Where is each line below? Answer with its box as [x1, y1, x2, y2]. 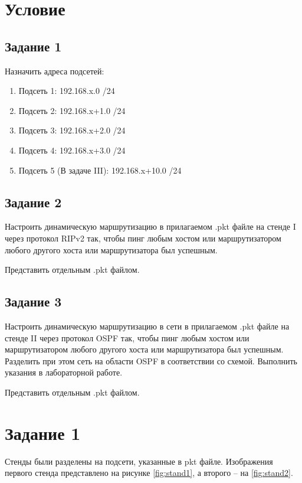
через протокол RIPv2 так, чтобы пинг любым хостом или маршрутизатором [5, 231, 281, 244]
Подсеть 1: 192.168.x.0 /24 [18, 84, 115, 97]
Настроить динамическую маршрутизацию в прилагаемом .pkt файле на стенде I [5, 220, 296, 233]
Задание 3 [5, 292, 62, 311]
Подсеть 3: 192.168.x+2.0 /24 [18, 124, 126, 136]
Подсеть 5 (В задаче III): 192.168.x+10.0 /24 [18, 164, 182, 176]
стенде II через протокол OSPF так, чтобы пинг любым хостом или [5, 331, 250, 344]
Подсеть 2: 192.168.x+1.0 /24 [18, 104, 126, 116]
